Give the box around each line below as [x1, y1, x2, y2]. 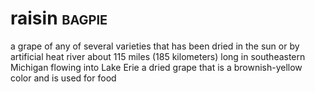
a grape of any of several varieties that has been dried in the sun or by [10, 40, 300, 52]
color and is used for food [10, 72, 117, 84]
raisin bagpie [10, 7, 108, 30]
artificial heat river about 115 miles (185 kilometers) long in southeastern [10, 50, 306, 62]
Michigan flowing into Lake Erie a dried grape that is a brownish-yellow [10, 61, 303, 73]
